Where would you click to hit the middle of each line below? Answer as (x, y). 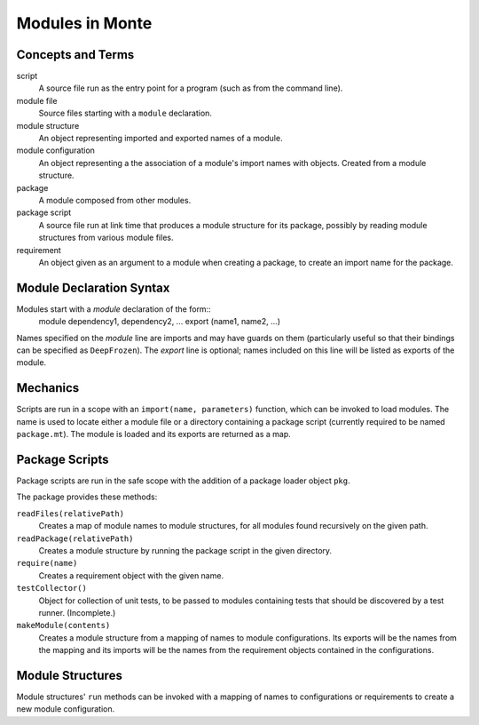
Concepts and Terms (75, 55)
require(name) (47, 563)
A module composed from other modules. (115, 200)
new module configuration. (66, 709)
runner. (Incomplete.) (77, 612)
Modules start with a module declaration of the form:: (114, 309)
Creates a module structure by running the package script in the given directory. (185, 550)
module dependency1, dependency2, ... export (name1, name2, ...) (160, 322)
